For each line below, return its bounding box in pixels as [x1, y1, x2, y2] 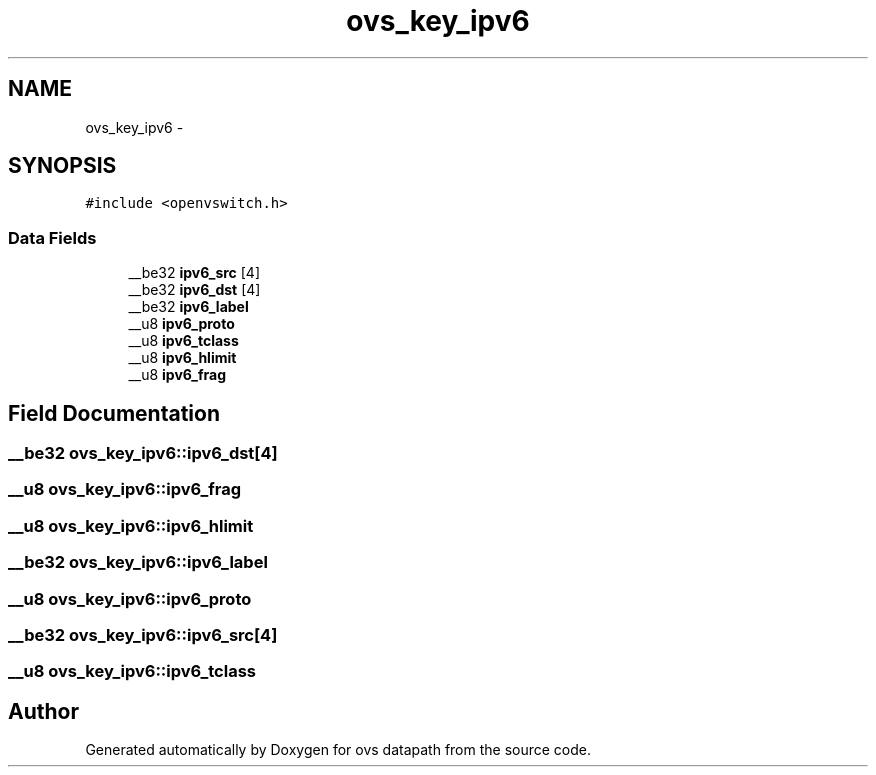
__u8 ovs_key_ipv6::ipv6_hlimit [8, 515, 254, 536]
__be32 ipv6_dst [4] [128, 281, 261, 299]
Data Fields [8, 227, 97, 248]
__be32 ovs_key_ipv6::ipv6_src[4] [8, 624, 278, 645]
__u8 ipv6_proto [128, 315, 235, 333]
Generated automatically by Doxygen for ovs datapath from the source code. [85, 741, 592, 759]
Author [8, 698, 79, 724]
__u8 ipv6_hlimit [128, 349, 237, 367]
